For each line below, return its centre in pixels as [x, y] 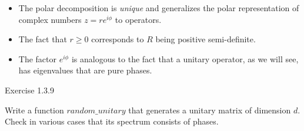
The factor [38, 58]
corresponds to [118, 39]
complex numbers [50, 19]
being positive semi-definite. [206, 39]
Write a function [34, 110]
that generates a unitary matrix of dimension [210, 110]
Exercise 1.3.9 [29, 90]
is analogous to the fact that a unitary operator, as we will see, [185, 58]
